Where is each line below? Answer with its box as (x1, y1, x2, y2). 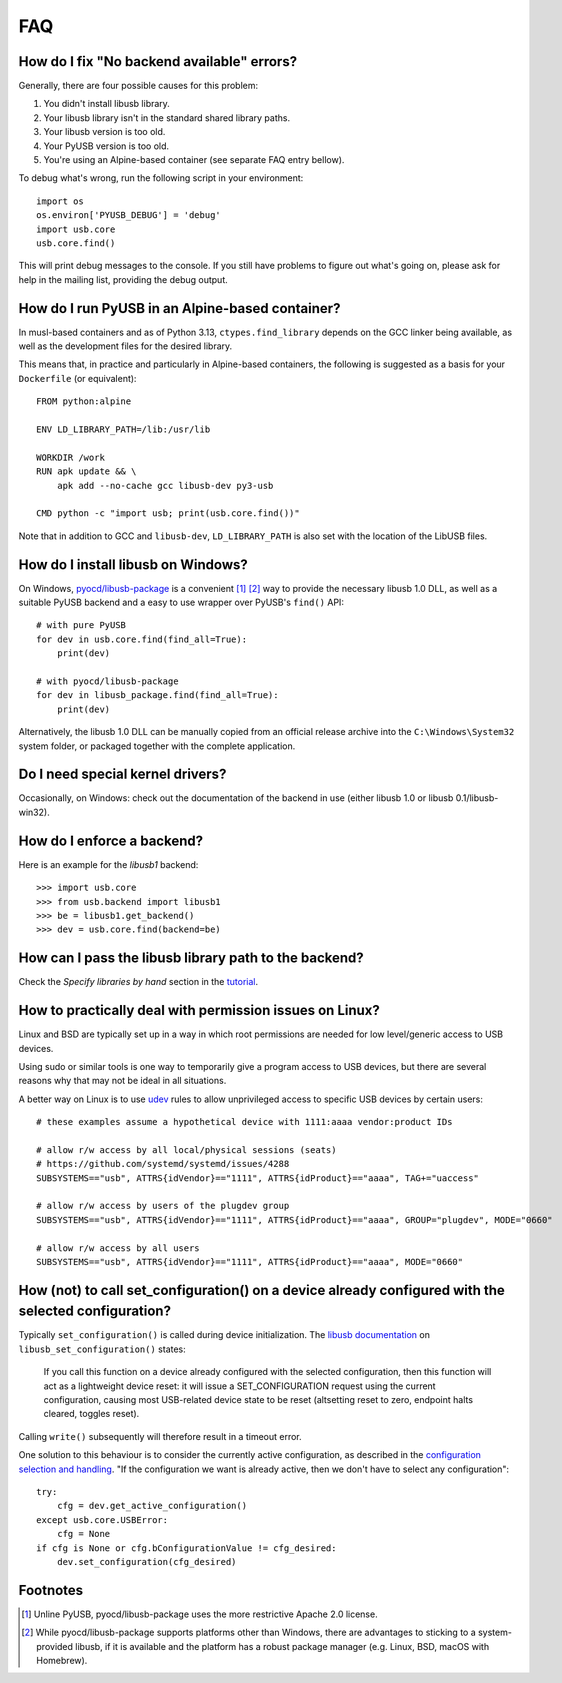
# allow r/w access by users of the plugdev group (36, 1200, 290, 1212)
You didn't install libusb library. (43, 98, 170, 110)
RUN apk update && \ (36, 466, 137, 477)
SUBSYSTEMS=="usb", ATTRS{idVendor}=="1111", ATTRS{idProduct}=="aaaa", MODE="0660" (36, 1256, 464, 1267)
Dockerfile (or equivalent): (18, 372, 137, 384)
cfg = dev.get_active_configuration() (56, 1500, 248, 1512)
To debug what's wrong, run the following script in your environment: (18, 172, 304, 184)
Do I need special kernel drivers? (18, 766, 227, 783)
